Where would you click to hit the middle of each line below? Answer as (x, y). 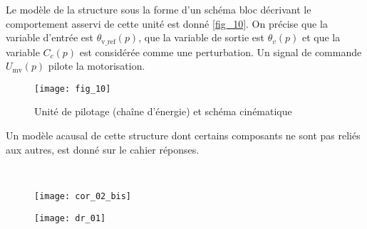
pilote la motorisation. (97, 66)
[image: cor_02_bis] (83, 196)
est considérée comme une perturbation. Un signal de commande (221, 52)
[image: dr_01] (70, 218)
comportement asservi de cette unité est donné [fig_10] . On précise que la (167, 23)
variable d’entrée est (50, 37)
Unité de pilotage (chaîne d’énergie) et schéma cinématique (163, 111)
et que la (321, 37)
